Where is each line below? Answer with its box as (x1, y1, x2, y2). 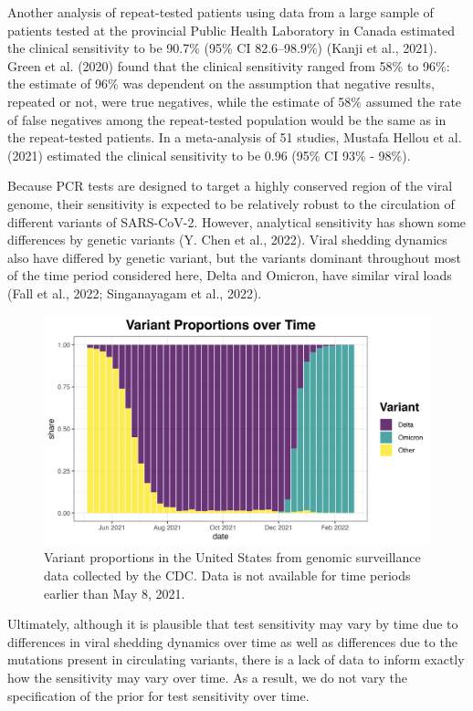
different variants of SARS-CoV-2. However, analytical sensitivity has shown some (7, 212, 467, 231)
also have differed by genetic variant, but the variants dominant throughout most (7, 247, 462, 267)
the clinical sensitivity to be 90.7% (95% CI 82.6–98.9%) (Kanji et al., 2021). (7, 38, 437, 58)
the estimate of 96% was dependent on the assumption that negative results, (7, 74, 435, 93)
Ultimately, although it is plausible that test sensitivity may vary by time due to (7, 614, 458, 633)
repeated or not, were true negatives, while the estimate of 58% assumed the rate (7, 91, 462, 110)
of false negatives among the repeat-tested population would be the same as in (7, 110, 447, 129)
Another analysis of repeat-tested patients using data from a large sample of (7, 3, 434, 21)
